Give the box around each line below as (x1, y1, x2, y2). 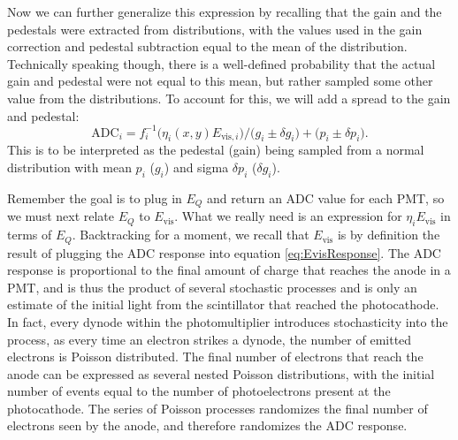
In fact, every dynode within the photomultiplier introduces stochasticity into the (7, 312, 448, 330)
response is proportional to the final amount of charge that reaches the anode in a (7, 261, 451, 279)
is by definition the (337, 225, 440, 244)
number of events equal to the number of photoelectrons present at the (7, 382, 391, 400)
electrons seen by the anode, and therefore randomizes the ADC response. (7, 416, 408, 435)
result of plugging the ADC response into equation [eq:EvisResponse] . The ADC (7, 243, 441, 262)
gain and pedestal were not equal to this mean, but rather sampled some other (7, 72, 433, 90)
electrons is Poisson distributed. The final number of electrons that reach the (7, 347, 424, 366)
